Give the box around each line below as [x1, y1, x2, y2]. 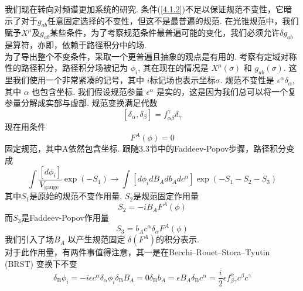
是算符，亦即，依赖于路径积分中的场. [5, 39, 147, 51]
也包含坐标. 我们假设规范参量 [32, 85, 144, 97]
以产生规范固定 [67, 233, 125, 245]
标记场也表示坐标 [149, 74, 216, 86]
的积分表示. [155, 233, 199, 245]
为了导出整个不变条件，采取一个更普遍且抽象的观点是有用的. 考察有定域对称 [5, 50, 297, 62]
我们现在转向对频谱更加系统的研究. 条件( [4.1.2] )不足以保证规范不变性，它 [5, 3, 284, 15]
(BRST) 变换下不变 [5, 257, 77, 269]
